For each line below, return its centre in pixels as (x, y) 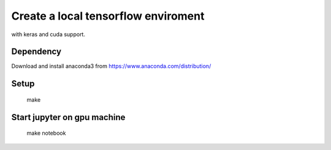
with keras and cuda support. (48, 34)
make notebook (46, 133)
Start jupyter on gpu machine (68, 117)
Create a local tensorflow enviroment (108, 16)
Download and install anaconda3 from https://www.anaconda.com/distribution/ (111, 66)
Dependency (36, 52)
